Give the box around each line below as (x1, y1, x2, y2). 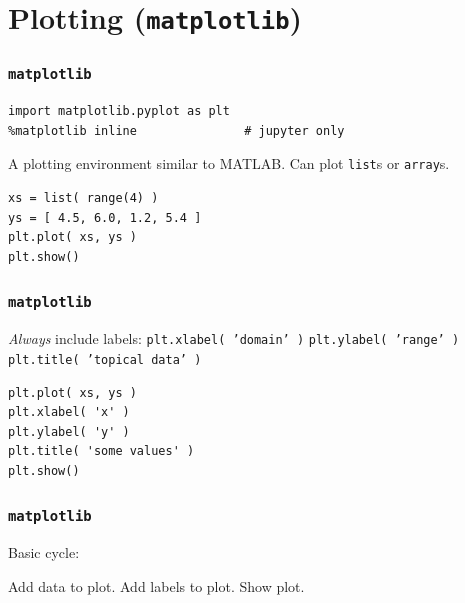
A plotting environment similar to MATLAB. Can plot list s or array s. (8, 153, 450, 174)
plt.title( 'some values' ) (8, 444, 195, 459)
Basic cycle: (8, 542, 80, 563)
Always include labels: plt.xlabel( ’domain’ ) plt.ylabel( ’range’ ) (8, 328, 460, 349)
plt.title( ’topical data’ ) (8, 352, 202, 367)
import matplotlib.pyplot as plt (8, 104, 230, 119)
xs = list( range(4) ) (8, 191, 159, 206)
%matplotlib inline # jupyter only (8, 123, 345, 138)
